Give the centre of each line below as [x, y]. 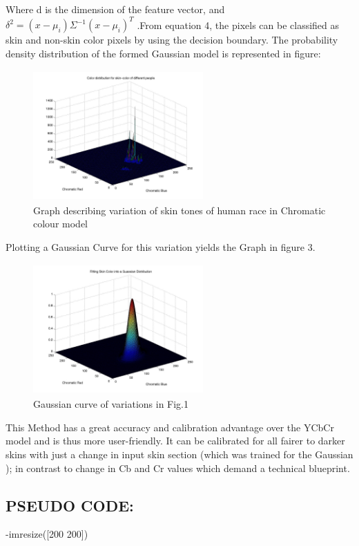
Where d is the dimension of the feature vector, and [115, 9]
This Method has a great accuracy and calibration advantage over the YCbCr [170, 427]
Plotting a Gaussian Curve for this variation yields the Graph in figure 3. [161, 247]
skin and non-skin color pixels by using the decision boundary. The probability [172, 40]
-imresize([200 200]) [47, 534]
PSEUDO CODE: [70, 505]
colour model [60, 224]
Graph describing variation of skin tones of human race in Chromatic [179, 210]
